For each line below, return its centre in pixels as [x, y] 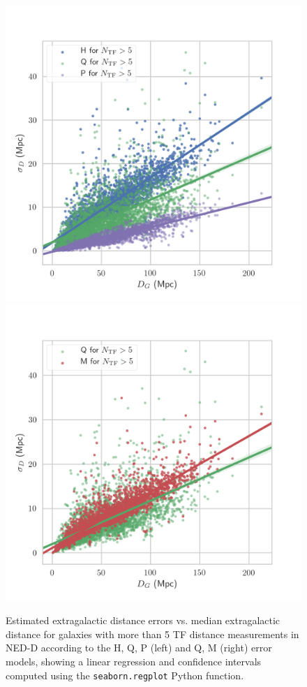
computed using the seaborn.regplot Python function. [125, 675]
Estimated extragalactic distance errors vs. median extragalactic [143, 620]
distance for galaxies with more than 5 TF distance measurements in [152, 634]
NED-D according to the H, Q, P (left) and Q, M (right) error [139, 648]
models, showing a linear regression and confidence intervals [134, 661]
